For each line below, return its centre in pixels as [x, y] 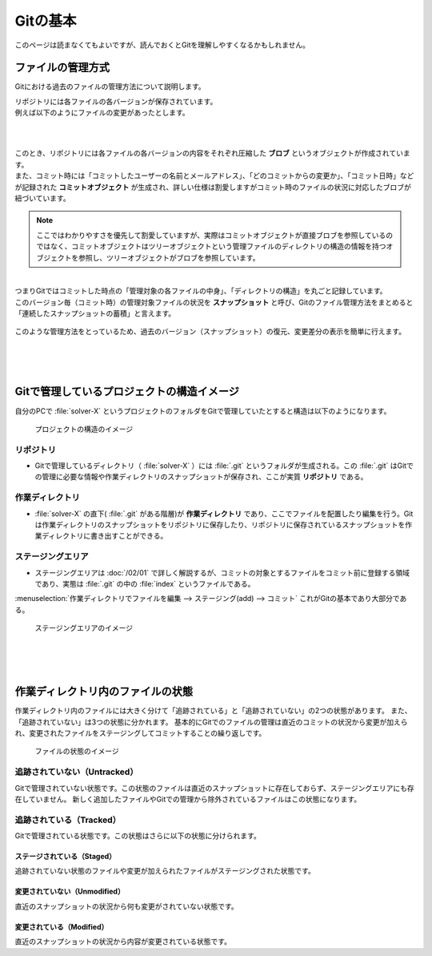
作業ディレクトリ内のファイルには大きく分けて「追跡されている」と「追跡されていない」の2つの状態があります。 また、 [213, 711]
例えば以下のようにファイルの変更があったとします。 [102, 113]
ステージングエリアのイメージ [84, 628]
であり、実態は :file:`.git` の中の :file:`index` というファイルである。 [145, 583]
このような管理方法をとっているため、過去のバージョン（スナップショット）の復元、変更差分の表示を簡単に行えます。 [210, 332]
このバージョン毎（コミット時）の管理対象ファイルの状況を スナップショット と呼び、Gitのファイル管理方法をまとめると [214, 302]
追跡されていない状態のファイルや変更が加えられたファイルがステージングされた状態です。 [165, 871]
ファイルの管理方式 [62, 68]
